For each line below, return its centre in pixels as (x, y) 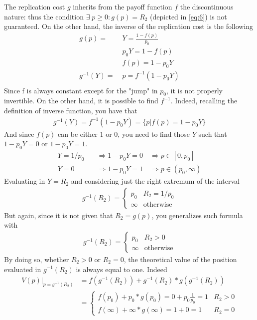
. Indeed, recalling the (204, 101)
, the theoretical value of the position (180, 259)
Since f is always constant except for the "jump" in (81, 90)
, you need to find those (154, 134)
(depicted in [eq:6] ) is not (189, 16)
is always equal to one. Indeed (122, 269)
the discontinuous (207, 6)
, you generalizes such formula (197, 215)
